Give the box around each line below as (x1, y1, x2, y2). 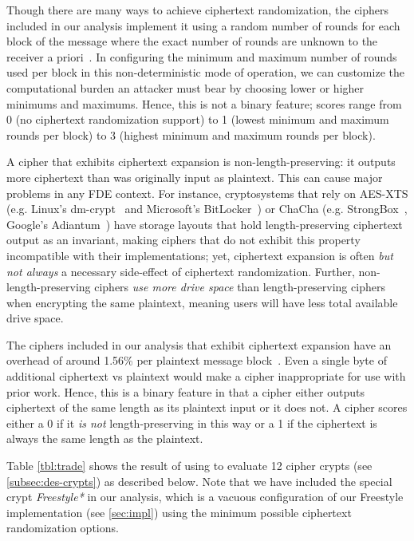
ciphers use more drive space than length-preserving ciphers (94, 278, 385, 295)
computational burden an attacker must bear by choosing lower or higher (6, 79, 365, 96)
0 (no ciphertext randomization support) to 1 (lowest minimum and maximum (6, 111, 389, 128)
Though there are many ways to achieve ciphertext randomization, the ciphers (6, 2, 389, 18)
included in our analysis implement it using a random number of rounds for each (6, 17, 400, 34)
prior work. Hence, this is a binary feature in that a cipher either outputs (6, 383, 365, 400)
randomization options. (6, 519, 119, 536)
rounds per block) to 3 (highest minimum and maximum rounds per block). (6, 126, 376, 143)
